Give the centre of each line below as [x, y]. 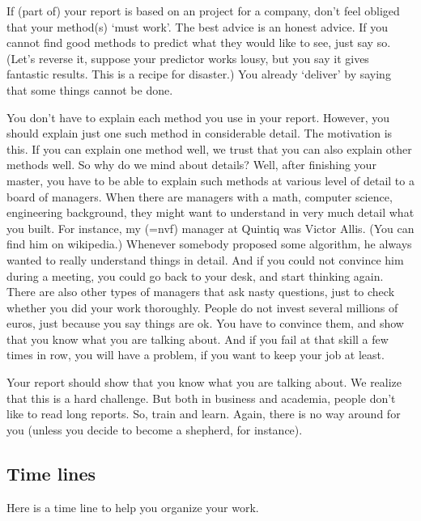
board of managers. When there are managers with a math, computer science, [200, 196]
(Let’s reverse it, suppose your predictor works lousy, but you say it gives [188, 58]
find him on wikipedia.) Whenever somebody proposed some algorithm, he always [209, 244]
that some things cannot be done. [90, 89]
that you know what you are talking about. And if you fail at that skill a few [198, 339]
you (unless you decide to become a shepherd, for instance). [155, 429]
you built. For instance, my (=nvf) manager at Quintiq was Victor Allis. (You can [210, 228]
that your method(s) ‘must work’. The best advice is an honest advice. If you [198, 26]
